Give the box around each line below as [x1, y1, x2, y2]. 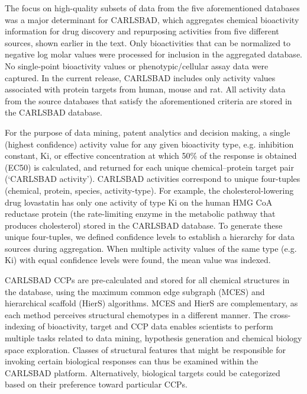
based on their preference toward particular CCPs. [5, 378, 188, 390]
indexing [5, 320, 35, 332]
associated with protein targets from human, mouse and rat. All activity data [5, 83, 286, 95]
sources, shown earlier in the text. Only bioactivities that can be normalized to [5, 36, 291, 49]
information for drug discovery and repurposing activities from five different [5, 25, 279, 37]
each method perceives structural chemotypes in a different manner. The [5, 308, 268, 321]
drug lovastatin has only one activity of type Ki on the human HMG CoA [5, 196, 273, 208]
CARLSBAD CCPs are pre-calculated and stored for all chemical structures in [5, 274, 290, 286]
